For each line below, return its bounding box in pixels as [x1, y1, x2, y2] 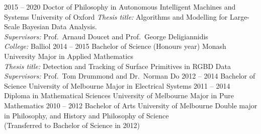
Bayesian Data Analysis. [22, 21, 97, 32]
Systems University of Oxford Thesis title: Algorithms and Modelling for [4, 11, 228, 22]
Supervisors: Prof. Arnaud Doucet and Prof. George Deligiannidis [4, 31, 208, 41]
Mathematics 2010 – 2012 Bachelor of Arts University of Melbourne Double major [4, 100, 257, 110]
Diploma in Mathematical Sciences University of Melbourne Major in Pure [4, 90, 234, 101]
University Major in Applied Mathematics [4, 50, 133, 61]
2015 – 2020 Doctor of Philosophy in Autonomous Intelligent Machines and [4, 2, 236, 12]
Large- [229, 11, 250, 22]
